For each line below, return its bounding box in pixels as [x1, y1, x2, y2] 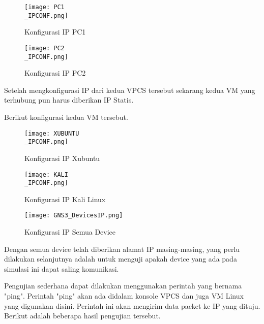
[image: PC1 [24, 4, 65, 11]
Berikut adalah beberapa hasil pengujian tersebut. [4, 310, 161, 321]
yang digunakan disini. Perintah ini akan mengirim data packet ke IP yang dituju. [4, 300, 260, 311]
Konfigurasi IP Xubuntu [24, 152, 100, 163]
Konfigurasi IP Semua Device [24, 226, 116, 237]
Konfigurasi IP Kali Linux [24, 193, 106, 204]
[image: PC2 [24, 44, 65, 52]
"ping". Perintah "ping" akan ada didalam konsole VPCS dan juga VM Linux [4, 290, 244, 301]
